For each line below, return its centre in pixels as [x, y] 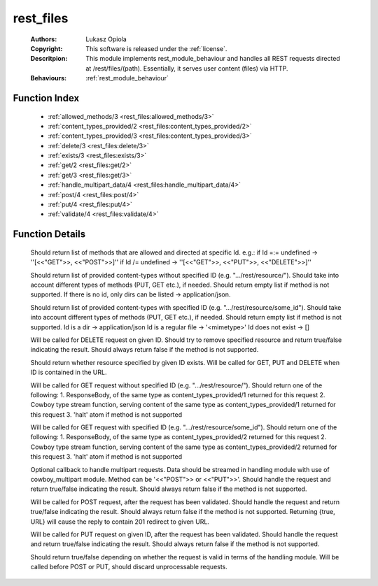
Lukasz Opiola [106, 39]
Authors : [44, 39]
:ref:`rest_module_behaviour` [127, 78]
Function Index [46, 98]
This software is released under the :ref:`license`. [156, 48]
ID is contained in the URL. [69, 372]
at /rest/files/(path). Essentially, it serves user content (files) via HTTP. [187, 68]
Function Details [49, 234]
